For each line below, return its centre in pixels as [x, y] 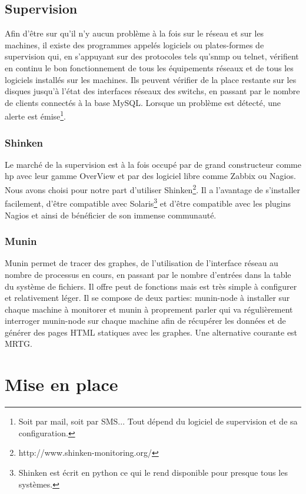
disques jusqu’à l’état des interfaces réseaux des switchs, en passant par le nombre [152, 91]
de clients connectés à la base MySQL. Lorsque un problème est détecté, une [143, 102]
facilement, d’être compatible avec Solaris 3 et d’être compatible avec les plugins [148, 202]
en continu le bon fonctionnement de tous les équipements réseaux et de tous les [149, 67]
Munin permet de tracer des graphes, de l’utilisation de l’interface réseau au [142, 263]
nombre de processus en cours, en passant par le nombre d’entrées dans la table [148, 274]
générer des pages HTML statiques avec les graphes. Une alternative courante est [151, 332]
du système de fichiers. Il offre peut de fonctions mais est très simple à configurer [151, 286]
